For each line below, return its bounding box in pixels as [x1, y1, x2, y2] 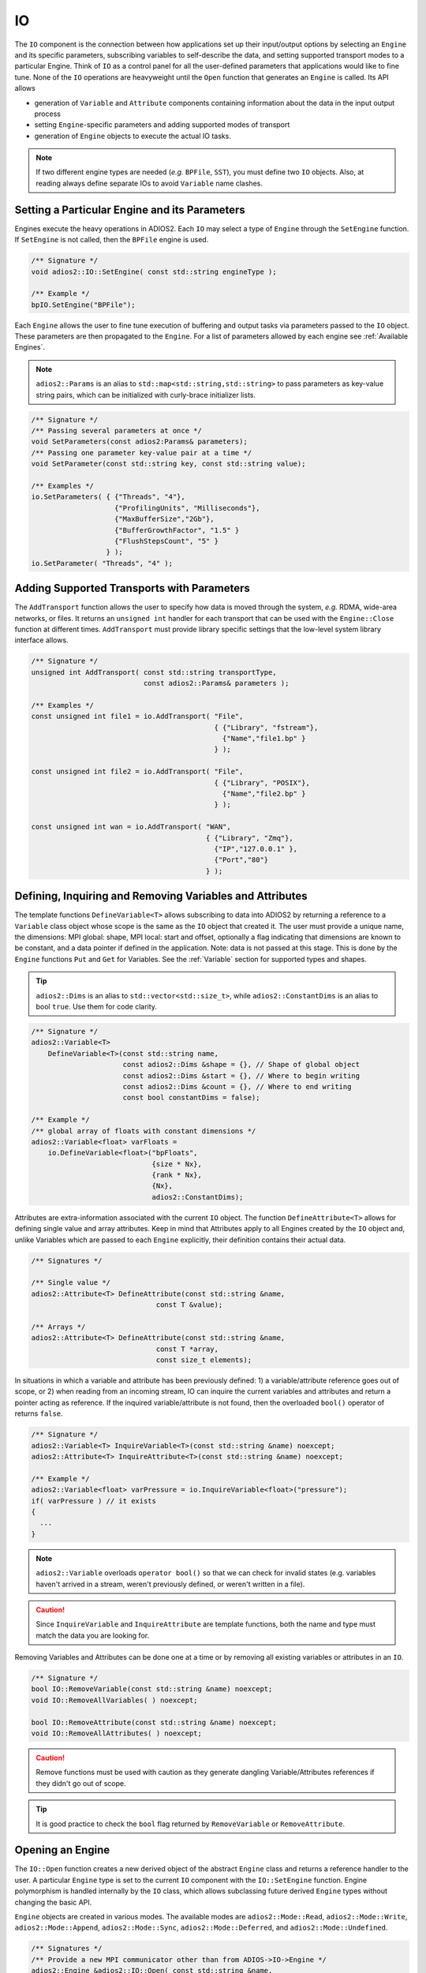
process [34, 109, 61, 118]
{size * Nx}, [151, 1159, 203, 1168]
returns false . [14, 1409, 63, 1418]
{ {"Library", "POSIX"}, [214, 778, 311, 787]
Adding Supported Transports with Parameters [14, 582, 250, 595]
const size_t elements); [155, 1356, 252, 1365]
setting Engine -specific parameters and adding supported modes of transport [34, 120, 290, 129]
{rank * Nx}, [151, 1170, 203, 1180]
